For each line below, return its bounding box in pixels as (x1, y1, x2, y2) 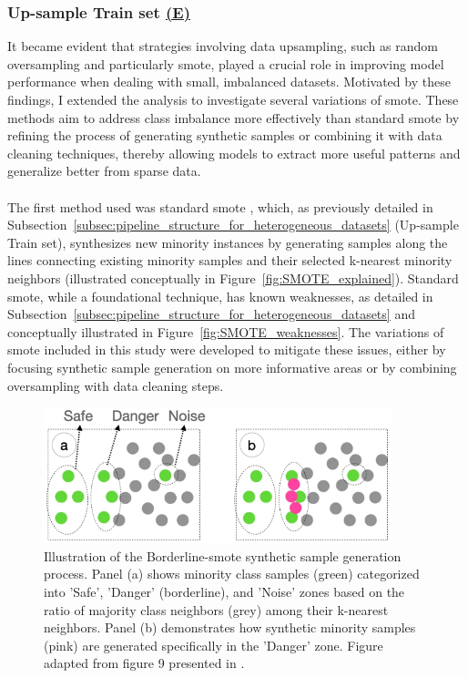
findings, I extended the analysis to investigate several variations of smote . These (7, 90, 459, 108)
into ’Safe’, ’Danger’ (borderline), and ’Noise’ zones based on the (44, 581, 405, 601)
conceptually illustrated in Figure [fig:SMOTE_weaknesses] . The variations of (7, 322, 444, 341)
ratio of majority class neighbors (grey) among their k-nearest (44, 600, 389, 619)
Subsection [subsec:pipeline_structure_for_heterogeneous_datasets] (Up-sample (7, 215, 459, 234)
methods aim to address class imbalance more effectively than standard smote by (7, 108, 460, 127)
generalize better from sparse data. (7, 161, 201, 180)
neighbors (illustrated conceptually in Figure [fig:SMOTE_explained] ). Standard (7, 268, 459, 287)
